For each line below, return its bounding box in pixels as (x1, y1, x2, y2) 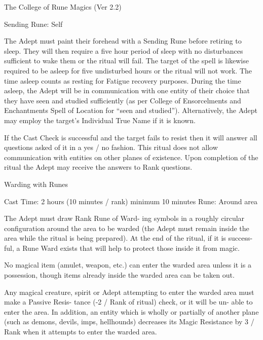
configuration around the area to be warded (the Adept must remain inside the (4, 222, 249, 233)
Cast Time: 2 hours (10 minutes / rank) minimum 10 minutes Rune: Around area (4, 196, 257, 206)
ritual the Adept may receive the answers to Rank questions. (4, 162, 193, 172)
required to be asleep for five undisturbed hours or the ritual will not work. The (4, 65, 252, 75)
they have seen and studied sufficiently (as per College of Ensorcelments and (4, 95, 241, 105)
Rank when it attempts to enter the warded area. (4, 326, 157, 337)
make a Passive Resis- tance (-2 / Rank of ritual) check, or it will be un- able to (4, 296, 253, 307)
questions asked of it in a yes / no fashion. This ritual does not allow (4, 142, 218, 153)
